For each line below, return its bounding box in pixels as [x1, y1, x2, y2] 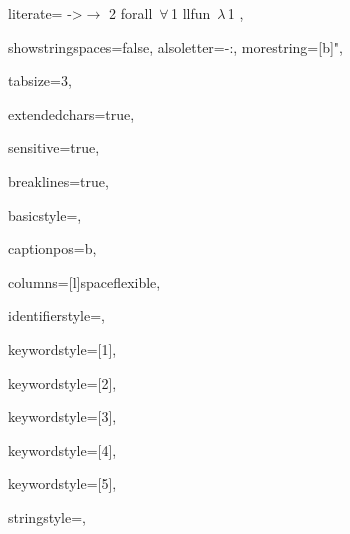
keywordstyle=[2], [8, 372, 117, 393]
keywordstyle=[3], [8, 406, 117, 427]
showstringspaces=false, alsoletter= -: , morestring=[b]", [8, 36, 343, 57]
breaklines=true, [8, 170, 109, 191]
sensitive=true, [8, 137, 100, 158]
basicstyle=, [8, 204, 82, 225]
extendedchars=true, [8, 103, 135, 124]
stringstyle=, [8, 506, 86, 527]
